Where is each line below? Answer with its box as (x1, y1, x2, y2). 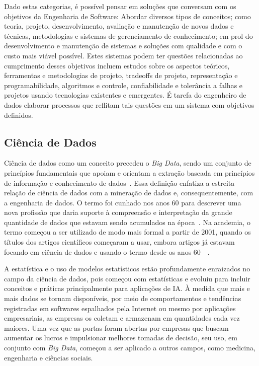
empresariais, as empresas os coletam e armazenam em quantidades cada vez (4, 313, 240, 323)
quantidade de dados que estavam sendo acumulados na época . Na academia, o (4, 216, 250, 227)
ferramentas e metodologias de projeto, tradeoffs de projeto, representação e (4, 70, 238, 81)
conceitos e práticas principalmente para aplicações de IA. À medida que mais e (4, 283, 250, 294)
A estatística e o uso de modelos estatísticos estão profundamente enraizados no (4, 263, 250, 274)
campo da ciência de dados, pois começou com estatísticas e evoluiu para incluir (4, 273, 250, 283)
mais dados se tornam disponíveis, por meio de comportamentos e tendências (4, 293, 241, 304)
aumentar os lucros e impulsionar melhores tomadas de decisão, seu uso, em (4, 332, 237, 343)
